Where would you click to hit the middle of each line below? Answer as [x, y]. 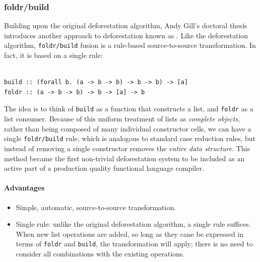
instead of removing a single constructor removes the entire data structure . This [127, 148]
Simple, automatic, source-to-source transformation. [96, 207]
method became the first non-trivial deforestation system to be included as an [124, 158]
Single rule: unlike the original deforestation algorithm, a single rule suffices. [133, 224]
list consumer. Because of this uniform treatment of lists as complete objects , [122, 119]
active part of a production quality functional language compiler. [104, 168]
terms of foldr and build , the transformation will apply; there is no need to [134, 244]
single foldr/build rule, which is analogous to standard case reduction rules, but [130, 138]
